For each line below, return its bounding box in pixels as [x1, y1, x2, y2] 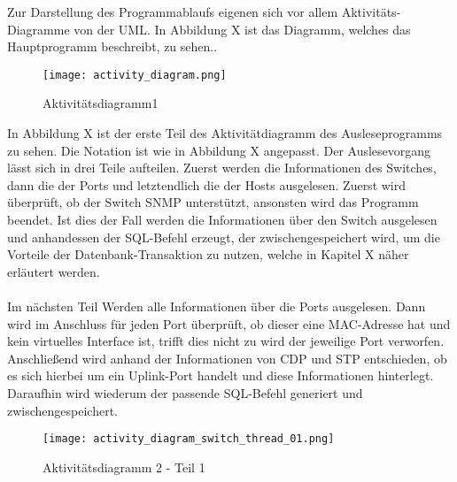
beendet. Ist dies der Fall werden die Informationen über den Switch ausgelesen [7, 210, 438, 228]
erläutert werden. [7, 262, 100, 280]
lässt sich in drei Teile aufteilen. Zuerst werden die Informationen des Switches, [7, 158, 437, 177]
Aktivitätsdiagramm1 [43, 94, 159, 112]
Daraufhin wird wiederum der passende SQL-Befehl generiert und [7, 383, 363, 402]
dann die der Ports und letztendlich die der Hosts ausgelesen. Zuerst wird [7, 175, 407, 194]
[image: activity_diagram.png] [43, 68, 227, 81]
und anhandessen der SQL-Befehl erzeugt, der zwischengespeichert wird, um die [7, 227, 440, 246]
